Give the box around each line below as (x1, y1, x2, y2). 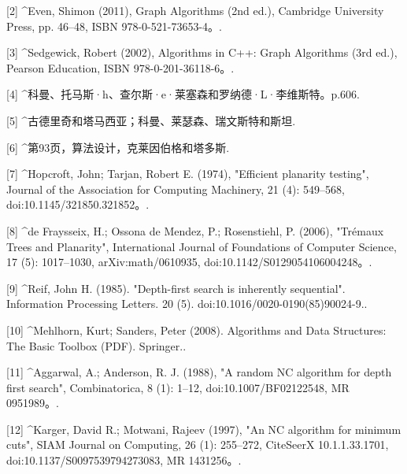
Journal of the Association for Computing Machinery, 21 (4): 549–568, (6, 180, 345, 197)
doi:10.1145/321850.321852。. (6, 196, 150, 213)
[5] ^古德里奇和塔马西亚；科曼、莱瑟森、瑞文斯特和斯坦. (6, 112, 296, 128)
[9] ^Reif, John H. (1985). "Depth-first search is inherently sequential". (6, 280, 346, 296)
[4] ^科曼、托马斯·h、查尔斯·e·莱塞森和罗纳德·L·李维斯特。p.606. (6, 86, 361, 102)
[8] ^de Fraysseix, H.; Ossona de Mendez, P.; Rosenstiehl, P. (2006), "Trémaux (6, 222, 384, 239)
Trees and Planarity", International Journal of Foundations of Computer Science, (6, 238, 397, 254)
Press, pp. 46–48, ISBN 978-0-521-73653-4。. (6, 17, 222, 34)
